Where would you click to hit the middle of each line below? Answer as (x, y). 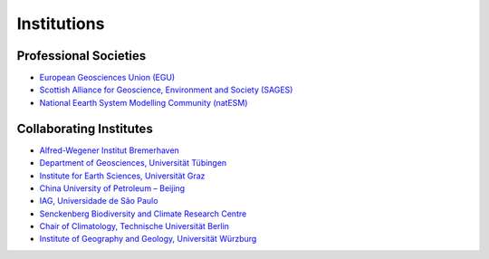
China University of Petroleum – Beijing (112, 188)
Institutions (61, 24)
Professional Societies (81, 56)
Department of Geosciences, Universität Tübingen (133, 163)
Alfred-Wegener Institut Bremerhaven (110, 150)
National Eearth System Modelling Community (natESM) (144, 102)
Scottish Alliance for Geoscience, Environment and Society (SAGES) (166, 90)
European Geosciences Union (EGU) (107, 78)
